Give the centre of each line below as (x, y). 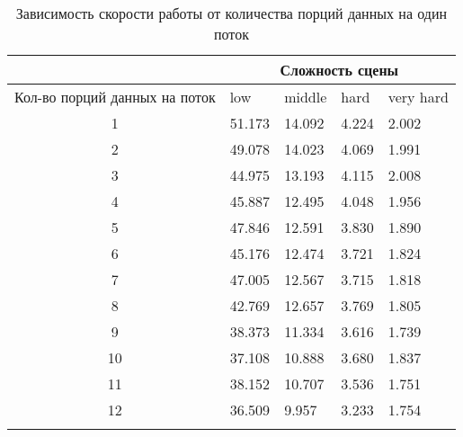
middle (306, 97)
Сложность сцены (339, 70)
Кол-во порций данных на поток (115, 97)
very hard (418, 97)
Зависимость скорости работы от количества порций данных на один (231, 13)
